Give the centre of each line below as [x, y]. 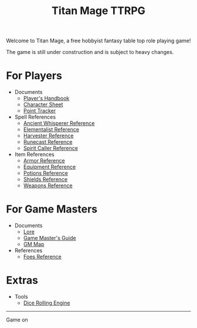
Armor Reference [44, 161]
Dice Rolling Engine [47, 303]
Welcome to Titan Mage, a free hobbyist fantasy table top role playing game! [98, 41]
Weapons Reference [48, 185]
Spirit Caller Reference [50, 148]
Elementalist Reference [51, 130]
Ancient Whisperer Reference [59, 123]
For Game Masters [52, 209]
